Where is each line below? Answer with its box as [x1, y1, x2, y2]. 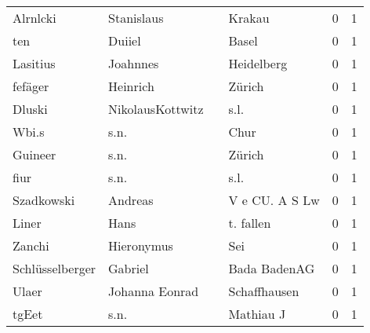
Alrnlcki [13, 9, 56, 27]
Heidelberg [228, 54, 288, 72]
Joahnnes [108, 54, 159, 72]
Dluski [13, 100, 48, 118]
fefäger [13, 77, 49, 95]
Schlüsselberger [13, 259, 96, 277]
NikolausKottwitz [108, 100, 204, 118]
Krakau [228, 9, 270, 27]
